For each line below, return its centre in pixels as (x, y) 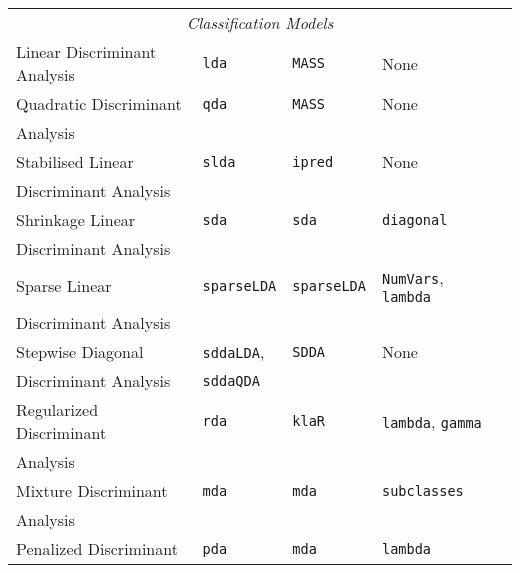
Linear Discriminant (86, 51)
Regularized (57, 409)
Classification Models (260, 22)
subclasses (422, 490)
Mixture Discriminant (92, 490)
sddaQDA (231, 380)
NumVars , (412, 277)
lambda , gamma (431, 421)
